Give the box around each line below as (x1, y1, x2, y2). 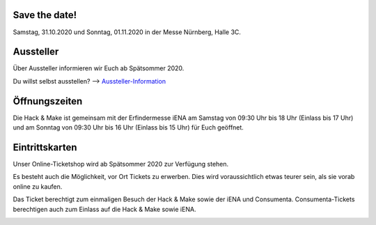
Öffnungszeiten (13, 95, 83, 107)
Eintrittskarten (13, 141, 77, 153)
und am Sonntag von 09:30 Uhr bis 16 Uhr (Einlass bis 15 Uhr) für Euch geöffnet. (13, 123, 244, 132)
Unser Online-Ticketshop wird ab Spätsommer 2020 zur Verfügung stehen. (13, 160, 229, 169)
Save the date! (13, 9, 77, 21)
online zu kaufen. (13, 182, 63, 191)
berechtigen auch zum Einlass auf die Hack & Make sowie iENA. (13, 205, 196, 213)
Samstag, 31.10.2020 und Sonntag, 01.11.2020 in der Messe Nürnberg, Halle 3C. (13, 28, 242, 36)
